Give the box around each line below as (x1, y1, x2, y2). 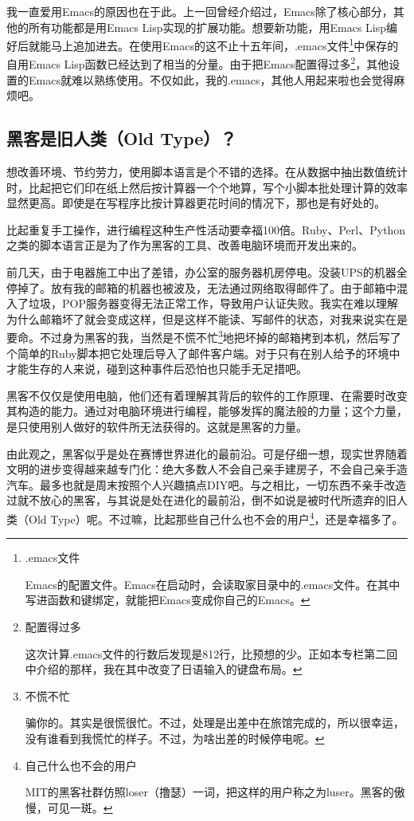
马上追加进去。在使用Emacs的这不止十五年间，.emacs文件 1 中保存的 (50, 35, 399, 53)
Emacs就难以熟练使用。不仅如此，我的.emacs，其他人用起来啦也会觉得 (28, 71, 394, 88)
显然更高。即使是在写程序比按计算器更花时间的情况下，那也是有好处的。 (6, 194, 385, 211)
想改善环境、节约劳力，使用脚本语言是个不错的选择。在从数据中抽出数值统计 (6, 163, 408, 180)
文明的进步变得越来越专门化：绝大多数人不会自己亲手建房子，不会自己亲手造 (6, 461, 408, 477)
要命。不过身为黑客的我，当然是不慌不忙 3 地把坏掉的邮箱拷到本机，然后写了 (6, 327, 401, 346)
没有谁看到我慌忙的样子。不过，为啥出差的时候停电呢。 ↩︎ (25, 730, 325, 747)
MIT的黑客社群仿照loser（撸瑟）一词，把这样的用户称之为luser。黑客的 (25, 784, 394, 800)
